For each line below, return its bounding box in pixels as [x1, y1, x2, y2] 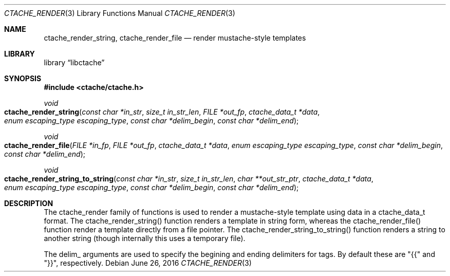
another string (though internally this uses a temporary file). [44, 234, 246, 243]
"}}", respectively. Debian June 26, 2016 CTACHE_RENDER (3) [44, 259, 252, 267]
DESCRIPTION [4, 199, 53, 208]
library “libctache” [44, 58, 105, 67]
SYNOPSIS [4, 74, 42, 83]
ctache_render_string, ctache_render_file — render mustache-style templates [44, 33, 306, 42]
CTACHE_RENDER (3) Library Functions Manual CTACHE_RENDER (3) [4, 9, 235, 17]
